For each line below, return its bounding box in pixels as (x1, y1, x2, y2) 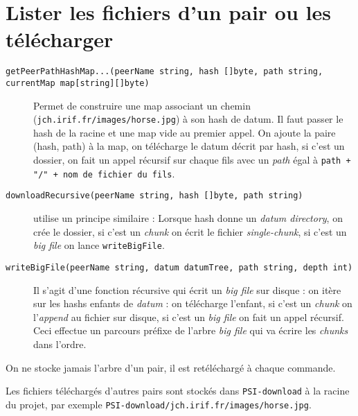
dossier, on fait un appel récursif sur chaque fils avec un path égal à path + (33, 153, 351, 167)
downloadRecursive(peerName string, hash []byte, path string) (6, 191, 303, 201)
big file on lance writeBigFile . (33, 238, 165, 252)
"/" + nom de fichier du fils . (33, 166, 175, 180)
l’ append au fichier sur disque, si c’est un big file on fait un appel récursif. (33, 309, 344, 324)
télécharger (6, 25, 114, 53)
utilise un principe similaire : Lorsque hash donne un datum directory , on (33, 211, 343, 225)
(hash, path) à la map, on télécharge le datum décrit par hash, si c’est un (33, 139, 345, 153)
